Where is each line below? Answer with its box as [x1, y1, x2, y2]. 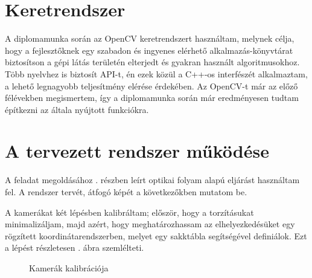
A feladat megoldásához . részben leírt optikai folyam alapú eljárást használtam [5, 173, 300, 186]
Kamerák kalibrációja [29, 261, 109, 274]
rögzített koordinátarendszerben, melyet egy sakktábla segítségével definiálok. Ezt [5, 229, 307, 242]
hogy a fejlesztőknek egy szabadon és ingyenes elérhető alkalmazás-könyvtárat [5, 44, 293, 56]
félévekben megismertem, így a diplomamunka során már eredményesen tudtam [5, 91, 299, 104]
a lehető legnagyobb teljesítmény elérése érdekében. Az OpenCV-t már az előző [5, 79, 298, 92]
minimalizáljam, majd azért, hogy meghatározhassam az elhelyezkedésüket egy [5, 218, 295, 230]
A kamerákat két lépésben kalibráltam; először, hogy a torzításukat [5, 205, 254, 218]
